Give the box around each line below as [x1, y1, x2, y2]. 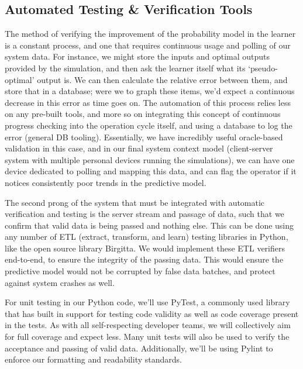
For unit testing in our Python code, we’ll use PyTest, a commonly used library [5, 296, 290, 308]
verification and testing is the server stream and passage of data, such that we [5, 208, 284, 220]
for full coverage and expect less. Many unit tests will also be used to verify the [5, 330, 290, 343]
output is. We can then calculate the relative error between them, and [37, 73, 288, 85]
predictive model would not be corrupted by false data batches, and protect [5, 265, 276, 277]
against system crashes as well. [5, 276, 115, 288]
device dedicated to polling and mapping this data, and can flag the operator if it [5, 165, 297, 177]
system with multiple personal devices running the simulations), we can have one [5, 153, 295, 165]
